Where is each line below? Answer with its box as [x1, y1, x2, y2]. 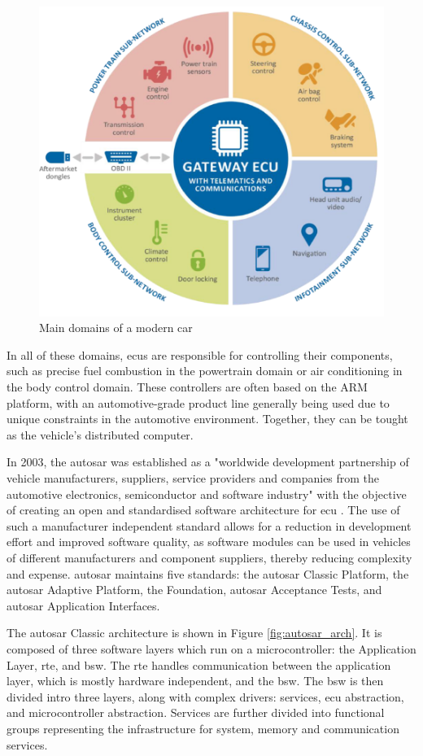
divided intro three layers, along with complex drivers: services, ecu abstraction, [7, 688, 404, 705]
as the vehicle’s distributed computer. [7, 426, 194, 443]
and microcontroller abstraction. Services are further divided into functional [7, 704, 385, 721]
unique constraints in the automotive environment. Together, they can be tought [7, 410, 408, 427]
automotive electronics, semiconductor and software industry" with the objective [7, 485, 407, 502]
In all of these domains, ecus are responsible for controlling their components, [7, 346, 393, 363]
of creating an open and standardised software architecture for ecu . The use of [7, 501, 400, 518]
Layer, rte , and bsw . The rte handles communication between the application [7, 656, 391, 673]
